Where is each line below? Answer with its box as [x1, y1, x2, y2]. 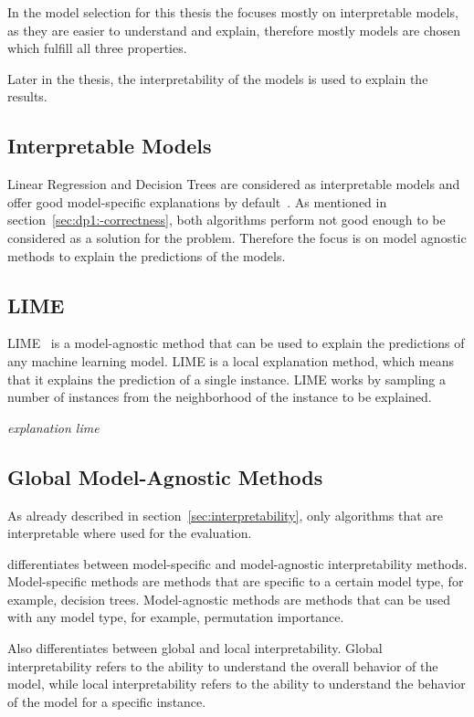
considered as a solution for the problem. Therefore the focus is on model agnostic [7, 227, 467, 247]
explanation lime [7, 417, 100, 437]
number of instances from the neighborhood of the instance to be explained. [7, 387, 432, 406]
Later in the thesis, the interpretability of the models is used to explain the [7, 69, 428, 88]
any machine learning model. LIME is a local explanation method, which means [7, 351, 455, 370]
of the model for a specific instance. [7, 691, 206, 711]
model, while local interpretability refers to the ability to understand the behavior [7, 674, 466, 693]
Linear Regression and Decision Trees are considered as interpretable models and [7, 174, 460, 194]
